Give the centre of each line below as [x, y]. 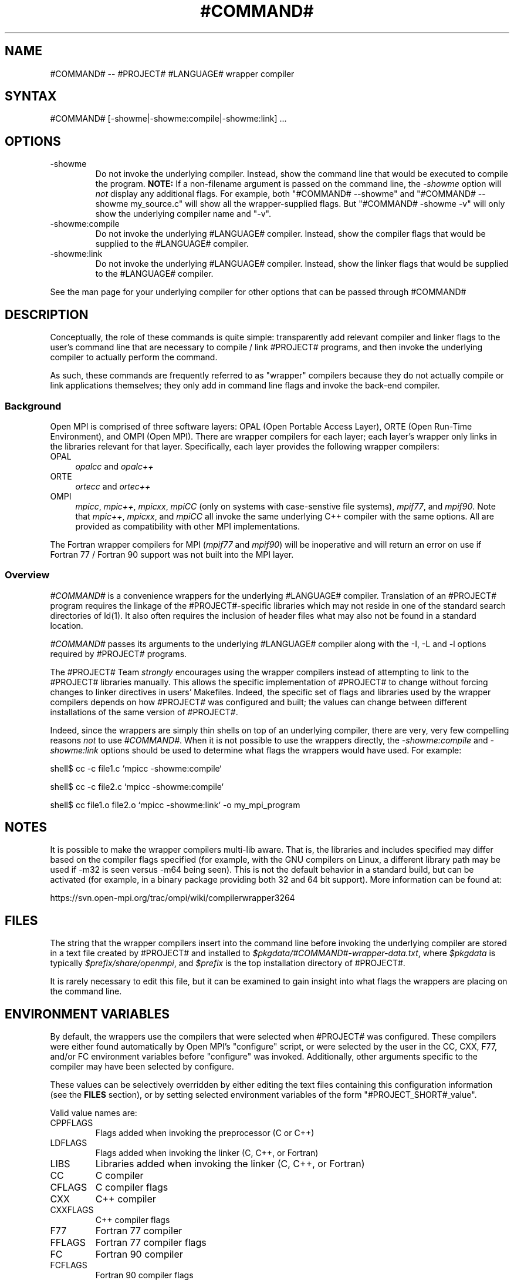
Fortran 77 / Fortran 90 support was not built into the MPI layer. [172, 554]
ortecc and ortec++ [113, 486]
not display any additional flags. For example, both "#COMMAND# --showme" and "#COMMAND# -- [290, 194]
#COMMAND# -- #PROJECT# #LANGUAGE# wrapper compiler [172, 73]
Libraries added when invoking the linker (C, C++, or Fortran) [230, 1164]
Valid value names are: [94, 1113]
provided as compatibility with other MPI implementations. [188, 526]
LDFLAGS [69, 1143]
